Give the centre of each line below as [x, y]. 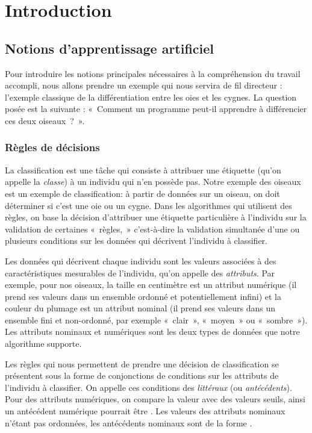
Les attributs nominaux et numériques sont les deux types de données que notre [152, 332]
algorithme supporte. [43, 344]
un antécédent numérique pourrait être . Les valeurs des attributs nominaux [145, 411]
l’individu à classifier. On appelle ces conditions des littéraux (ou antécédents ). [148, 387]
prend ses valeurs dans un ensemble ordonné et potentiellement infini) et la [143, 296]
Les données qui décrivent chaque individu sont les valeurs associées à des [141, 260]
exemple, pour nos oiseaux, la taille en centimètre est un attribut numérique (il [151, 285]
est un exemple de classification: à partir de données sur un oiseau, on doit [142, 193]
